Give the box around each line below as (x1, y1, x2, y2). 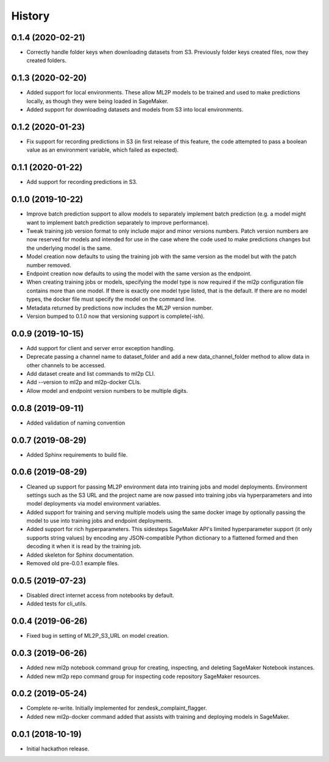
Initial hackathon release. (26, 745, 90, 752)
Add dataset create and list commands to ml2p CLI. (26, 370, 155, 378)
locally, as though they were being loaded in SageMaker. (26, 97, 169, 105)
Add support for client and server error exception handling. (26, 344, 175, 351)
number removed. (26, 261, 71, 269)
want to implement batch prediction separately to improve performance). (26, 219, 210, 226)
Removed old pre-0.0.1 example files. (26, 560, 119, 567)
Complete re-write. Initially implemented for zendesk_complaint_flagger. (26, 704, 207, 712)
